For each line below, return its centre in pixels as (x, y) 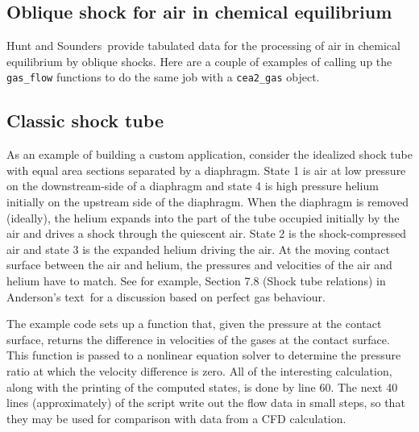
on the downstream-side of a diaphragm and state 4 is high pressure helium (193, 186)
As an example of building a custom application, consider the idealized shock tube (209, 154)
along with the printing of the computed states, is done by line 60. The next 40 (202, 386)
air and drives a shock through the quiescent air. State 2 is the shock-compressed (207, 233)
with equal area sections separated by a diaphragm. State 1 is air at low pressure (206, 170)
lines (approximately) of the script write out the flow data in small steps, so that (206, 403)
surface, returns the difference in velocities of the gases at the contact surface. (198, 339)
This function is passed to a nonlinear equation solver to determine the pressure (204, 355)
